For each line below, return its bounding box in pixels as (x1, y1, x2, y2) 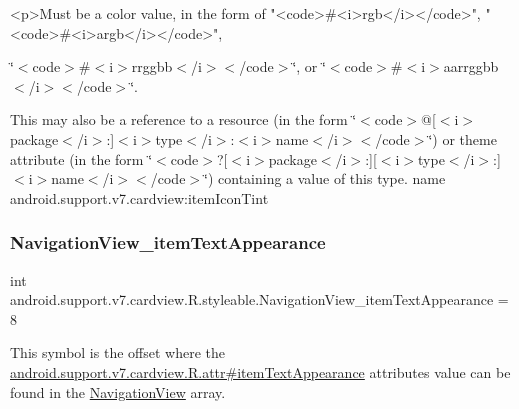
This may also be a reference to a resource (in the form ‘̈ (10, 109, 357, 130)
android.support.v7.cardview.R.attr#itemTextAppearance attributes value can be (10, 361, 511, 382)
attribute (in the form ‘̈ (10, 148, 153, 169)
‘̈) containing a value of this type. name (204, 168, 446, 189)
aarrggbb (443, 56, 499, 77)
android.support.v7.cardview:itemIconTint (10, 187, 269, 208)
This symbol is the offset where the (10, 342, 225, 363)
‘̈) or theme (428, 128, 497, 149)
